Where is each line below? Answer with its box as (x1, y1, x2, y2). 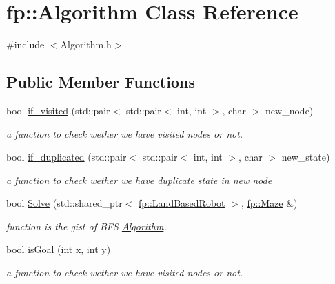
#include (6, 37, 45, 52)
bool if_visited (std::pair (6, 103, 110, 117)
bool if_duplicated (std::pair (6, 150, 127, 164)
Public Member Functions (6, 71, 195, 92)
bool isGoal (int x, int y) (6, 242, 111, 256)
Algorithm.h (60, 37, 112, 52)
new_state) (281, 150, 330, 164)
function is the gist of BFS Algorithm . (6, 219, 167, 233)
